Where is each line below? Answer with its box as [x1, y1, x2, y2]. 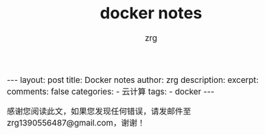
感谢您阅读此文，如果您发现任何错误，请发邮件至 [7, 106, 192, 116]
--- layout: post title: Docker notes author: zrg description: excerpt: [7, 75, 259, 86]
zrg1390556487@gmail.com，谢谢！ [7, 117, 146, 128]
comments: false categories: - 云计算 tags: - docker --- [7, 86, 215, 97]
